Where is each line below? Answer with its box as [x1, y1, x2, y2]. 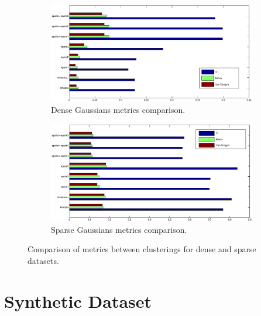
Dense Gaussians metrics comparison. [51, 104, 186, 116]
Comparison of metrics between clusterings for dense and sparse [28, 243, 256, 255]
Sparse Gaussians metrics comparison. [51, 223, 187, 235]
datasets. [28, 254, 59, 266]
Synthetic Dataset [4, 288, 152, 312]
